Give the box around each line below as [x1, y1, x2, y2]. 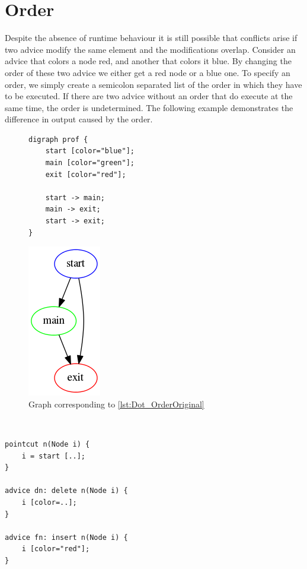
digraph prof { [28, 135, 88, 144]
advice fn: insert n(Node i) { [5, 533, 128, 542]
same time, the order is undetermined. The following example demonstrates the [5, 101, 293, 113]
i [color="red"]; [21, 545, 90, 554]
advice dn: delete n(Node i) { [5, 486, 128, 495]
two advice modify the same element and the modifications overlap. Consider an [5, 43, 296, 55]
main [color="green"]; [45, 159, 135, 167]
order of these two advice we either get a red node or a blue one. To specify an [5, 66, 290, 78]
